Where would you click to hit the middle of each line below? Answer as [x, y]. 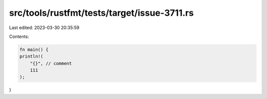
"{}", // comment [51, 63]
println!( [31, 56]
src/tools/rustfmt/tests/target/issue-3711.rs [101, 13]
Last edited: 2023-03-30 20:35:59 [44, 28]
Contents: [19, 36]
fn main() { [34, 49]
